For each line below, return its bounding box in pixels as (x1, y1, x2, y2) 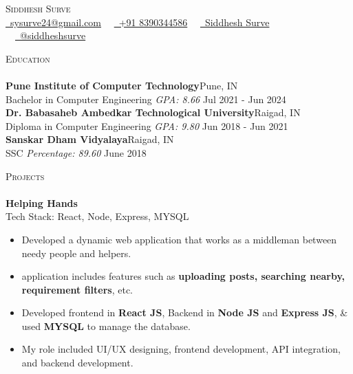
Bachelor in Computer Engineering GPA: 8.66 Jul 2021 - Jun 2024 (6, 91, 286, 106)
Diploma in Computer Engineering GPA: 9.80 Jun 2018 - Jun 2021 (6, 118, 288, 133)
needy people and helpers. (21, 245, 131, 260)
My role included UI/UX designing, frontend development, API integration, (21, 342, 341, 356)
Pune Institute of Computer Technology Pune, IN (6, 78, 238, 92)
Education (6, 51, 50, 65)
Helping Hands (6, 195, 78, 210)
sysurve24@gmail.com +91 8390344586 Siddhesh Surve (10, 14, 270, 29)
